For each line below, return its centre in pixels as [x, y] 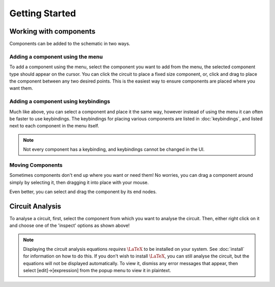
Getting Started [43, 13]
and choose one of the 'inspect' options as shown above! [70, 226]
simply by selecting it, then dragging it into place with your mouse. [79, 182]
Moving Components [36, 165]
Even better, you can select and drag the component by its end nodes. [83, 192]
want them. [21, 88]
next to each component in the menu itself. [54, 126]
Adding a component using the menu [56, 57]
